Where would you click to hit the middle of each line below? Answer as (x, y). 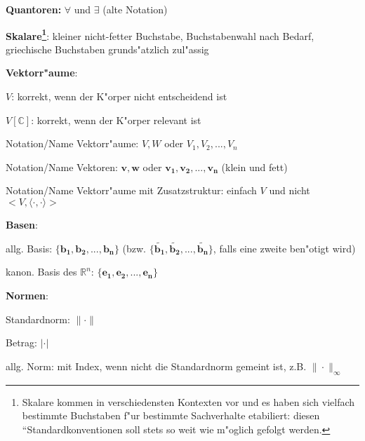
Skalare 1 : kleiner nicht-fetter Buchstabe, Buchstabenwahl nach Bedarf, (160, 34)
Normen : (27, 295)
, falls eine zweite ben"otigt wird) (284, 248)
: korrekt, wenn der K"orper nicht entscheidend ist (119, 96)
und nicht (290, 190)
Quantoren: (34, 9)
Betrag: (21, 342)
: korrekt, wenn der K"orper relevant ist (116, 120)
